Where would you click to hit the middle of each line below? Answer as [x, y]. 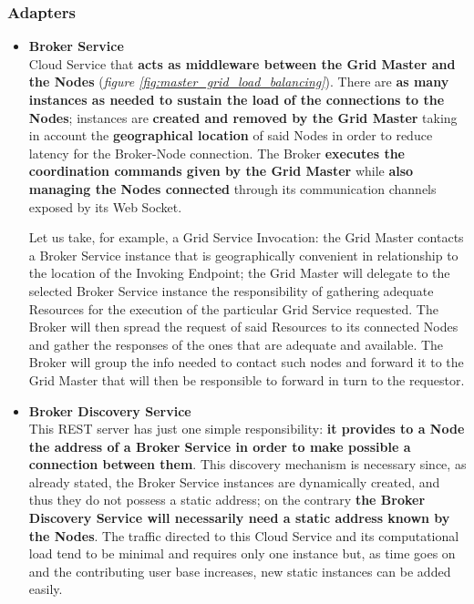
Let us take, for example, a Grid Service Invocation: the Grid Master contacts [246, 237]
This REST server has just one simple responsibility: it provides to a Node [247, 429]
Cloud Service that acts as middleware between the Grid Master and [242, 63]
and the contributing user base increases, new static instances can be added [240, 571]
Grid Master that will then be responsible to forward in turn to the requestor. [247, 379]
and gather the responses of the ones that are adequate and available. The [236, 344]
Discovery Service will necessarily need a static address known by [239, 518]
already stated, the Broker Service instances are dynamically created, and [234, 481]
